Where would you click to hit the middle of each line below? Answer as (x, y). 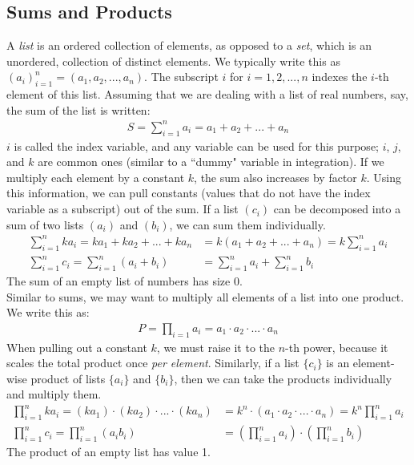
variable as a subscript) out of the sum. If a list (123, 209)
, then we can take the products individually (283, 378)
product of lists (68, 378)
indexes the (340, 77)
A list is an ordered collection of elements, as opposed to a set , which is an (189, 45)
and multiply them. (54, 394)
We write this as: (48, 312)
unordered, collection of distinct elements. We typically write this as (173, 61)
